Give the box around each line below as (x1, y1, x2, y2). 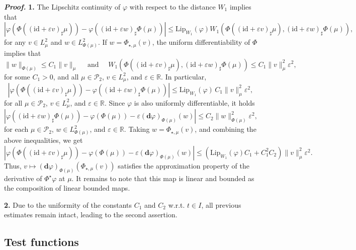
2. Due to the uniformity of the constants (4, 199, 132, 210)
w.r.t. (168, 199, 185, 210)
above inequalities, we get (4, 135, 83, 145)
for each (4, 124, 29, 134)
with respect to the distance (129, 2, 216, 12)
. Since (104, 97, 125, 108)
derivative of (4, 173, 42, 183)
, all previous (201, 199, 241, 210)
